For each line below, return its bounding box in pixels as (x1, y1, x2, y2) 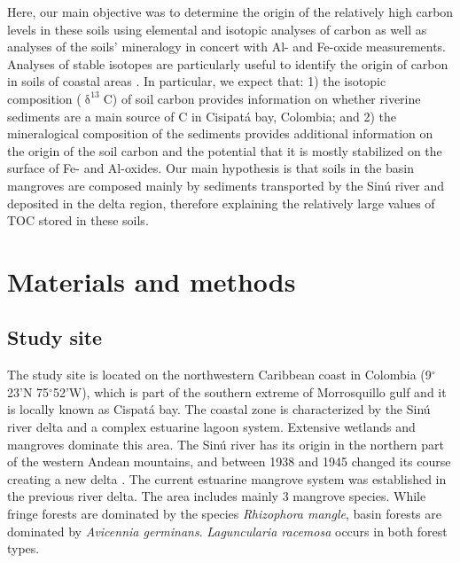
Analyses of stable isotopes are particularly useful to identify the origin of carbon (7, 54, 448, 73)
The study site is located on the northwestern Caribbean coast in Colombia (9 (7, 365, 432, 384)
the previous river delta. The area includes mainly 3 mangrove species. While (7, 487, 426, 505)
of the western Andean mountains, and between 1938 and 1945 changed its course (7, 452, 451, 471)
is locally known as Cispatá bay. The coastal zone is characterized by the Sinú (7, 400, 431, 418)
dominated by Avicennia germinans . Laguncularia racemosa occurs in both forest (7, 521, 448, 540)
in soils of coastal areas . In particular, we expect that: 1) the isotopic (7, 72, 386, 90)
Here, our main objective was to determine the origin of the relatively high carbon (7, 3, 454, 20)
